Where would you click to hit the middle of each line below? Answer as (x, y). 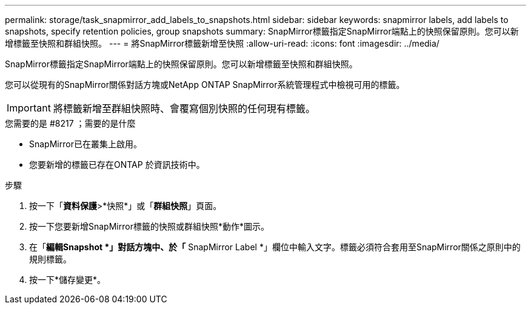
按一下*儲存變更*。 (68, 280)
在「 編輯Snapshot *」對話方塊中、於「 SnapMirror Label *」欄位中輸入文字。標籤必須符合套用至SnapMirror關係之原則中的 (275, 247)
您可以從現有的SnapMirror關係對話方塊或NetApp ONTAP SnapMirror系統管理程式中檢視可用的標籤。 (205, 85)
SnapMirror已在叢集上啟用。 (85, 144)
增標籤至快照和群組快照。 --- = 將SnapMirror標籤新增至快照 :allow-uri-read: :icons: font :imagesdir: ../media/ (222, 43)
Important (29, 108)
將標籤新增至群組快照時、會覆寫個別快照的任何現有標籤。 (184, 108)
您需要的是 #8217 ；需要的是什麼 (70, 123)
